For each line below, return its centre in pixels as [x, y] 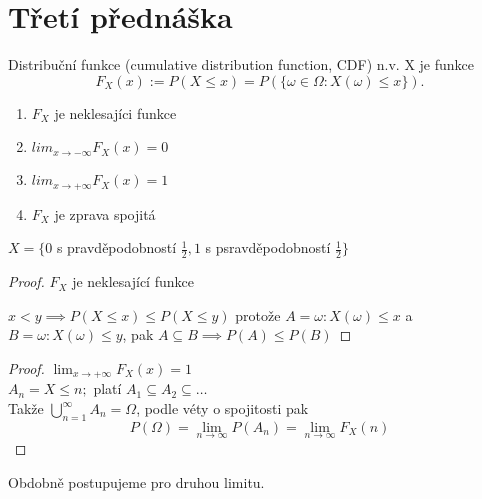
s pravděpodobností [116, 247]
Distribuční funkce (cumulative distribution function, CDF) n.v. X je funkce [241, 64]
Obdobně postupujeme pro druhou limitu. [136, 481]
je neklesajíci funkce [115, 112]
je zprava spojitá [105, 213]
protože [258, 314]
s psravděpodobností [268, 247]
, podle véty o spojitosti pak [222, 408]
